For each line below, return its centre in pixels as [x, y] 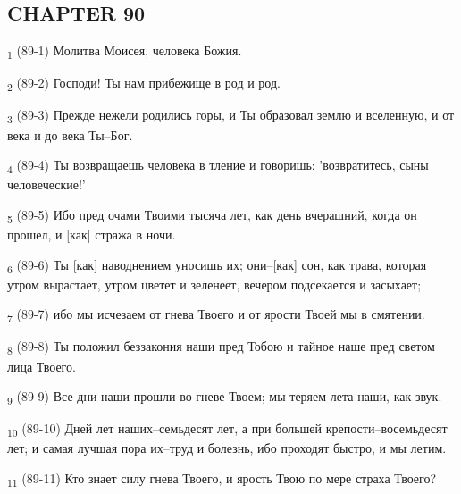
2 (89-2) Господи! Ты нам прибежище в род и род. [144, 84]
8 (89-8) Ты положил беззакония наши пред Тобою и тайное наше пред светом [221, 347]
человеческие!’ [46, 184]
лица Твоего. [42, 366]
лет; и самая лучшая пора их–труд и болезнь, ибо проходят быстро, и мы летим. [227, 448]
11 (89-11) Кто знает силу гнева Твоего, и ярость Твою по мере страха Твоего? [222, 479]
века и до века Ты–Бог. [70, 134]
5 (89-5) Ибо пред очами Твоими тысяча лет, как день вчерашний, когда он [212, 215]
